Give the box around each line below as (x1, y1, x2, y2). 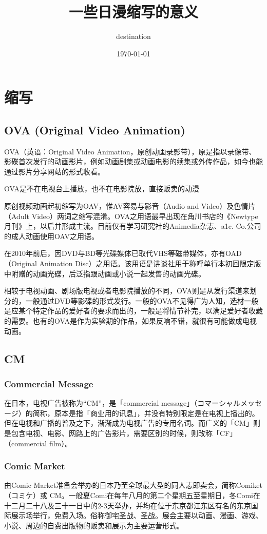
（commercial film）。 (4, 438, 72, 448)
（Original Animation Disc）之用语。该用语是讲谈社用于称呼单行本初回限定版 (4, 258, 261, 269)
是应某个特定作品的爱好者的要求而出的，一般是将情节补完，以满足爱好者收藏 (4, 305, 263, 316)
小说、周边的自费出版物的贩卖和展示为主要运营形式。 (4, 520, 184, 530)
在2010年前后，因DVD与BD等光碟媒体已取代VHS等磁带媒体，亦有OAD (4, 248, 242, 259)
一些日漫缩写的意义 (68, 1, 198, 22)
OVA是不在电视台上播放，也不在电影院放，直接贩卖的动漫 (4, 183, 199, 194)
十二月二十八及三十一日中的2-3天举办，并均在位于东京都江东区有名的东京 (4, 500, 251, 510)
